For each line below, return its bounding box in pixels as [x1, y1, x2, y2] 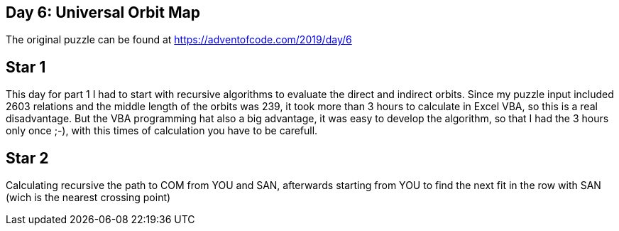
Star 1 [6, 58, 46, 76]
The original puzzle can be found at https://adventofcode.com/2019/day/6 [6, 33, 352, 46]
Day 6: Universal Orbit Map [6, 4, 200, 21]
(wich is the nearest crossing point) [6, 191, 171, 204]
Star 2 [6, 149, 49, 167]
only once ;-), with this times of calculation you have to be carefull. [6, 124, 318, 137]
